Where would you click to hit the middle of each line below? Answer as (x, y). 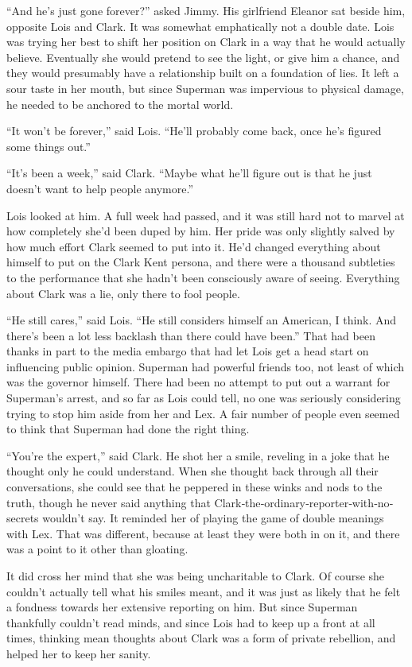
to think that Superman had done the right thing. (128, 429)
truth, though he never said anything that (109, 502)
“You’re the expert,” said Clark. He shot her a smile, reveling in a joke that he (198, 455)
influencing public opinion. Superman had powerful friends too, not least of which (206, 366)
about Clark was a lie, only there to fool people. (123, 293)
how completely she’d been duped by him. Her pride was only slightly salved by (201, 231)
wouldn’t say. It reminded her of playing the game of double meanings (213, 518)
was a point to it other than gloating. (97, 549)
